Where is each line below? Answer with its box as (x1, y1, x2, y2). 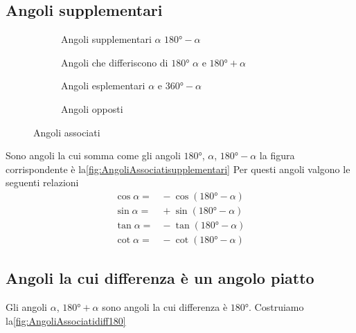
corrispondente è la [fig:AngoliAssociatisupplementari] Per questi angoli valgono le (6, 161, 350, 176)
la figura (259, 148, 295, 163)
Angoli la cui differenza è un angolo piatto (6, 267, 314, 289)
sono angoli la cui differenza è (102, 300, 228, 314)
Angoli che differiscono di (61, 55, 168, 69)
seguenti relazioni (6, 175, 79, 190)
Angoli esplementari (61, 78, 145, 93)
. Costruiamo (249, 300, 304, 314)
